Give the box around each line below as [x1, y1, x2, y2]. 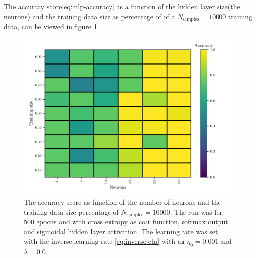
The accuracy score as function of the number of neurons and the [24, 197, 221, 207]
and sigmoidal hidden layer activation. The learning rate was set [24, 226, 218, 236]
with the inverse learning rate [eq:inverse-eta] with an [24, 236, 185, 246]
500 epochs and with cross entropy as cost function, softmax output [24, 217, 228, 227]
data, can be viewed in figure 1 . [4, 21, 99, 32]
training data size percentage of [24, 206, 119, 217]
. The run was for [170, 206, 223, 217]
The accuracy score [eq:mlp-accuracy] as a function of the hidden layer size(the [4, 1, 240, 11]
